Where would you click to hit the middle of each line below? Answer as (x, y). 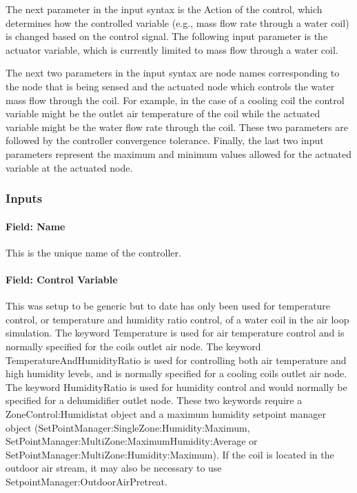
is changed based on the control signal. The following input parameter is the (167, 36)
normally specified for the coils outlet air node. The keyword (133, 346)
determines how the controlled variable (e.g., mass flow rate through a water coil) (177, 22)
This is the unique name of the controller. (93, 252)
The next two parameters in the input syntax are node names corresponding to (173, 73)
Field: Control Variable (62, 279)
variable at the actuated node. (69, 167)
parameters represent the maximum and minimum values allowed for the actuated (179, 153)
